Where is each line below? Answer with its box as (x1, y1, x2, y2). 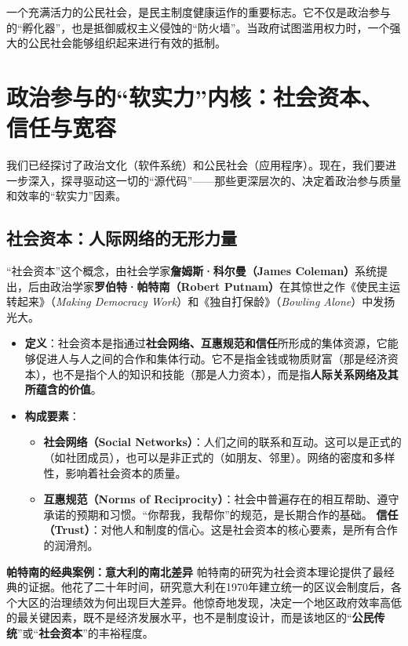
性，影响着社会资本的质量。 (43, 464, 187, 481)
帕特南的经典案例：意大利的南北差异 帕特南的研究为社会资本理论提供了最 (6, 563, 384, 579)
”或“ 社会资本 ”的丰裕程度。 (17, 624, 154, 641)
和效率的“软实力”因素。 (6, 187, 127, 204)
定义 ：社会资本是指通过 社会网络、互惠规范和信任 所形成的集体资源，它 (24, 335, 388, 351)
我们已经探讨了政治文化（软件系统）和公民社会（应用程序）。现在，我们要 (6, 157, 385, 173)
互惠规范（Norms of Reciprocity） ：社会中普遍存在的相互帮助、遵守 (43, 491, 399, 507)
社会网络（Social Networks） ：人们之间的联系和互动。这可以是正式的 (43, 434, 402, 450)
